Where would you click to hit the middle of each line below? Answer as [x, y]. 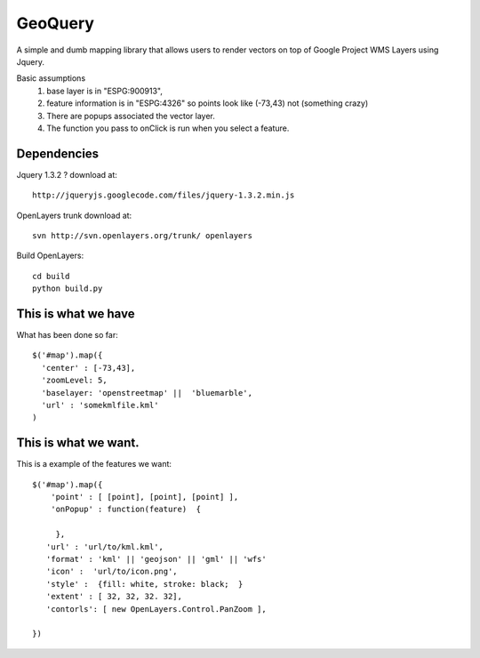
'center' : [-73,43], [88, 368]
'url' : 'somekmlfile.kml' [100, 405]
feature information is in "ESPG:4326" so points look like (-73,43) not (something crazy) [208, 103]
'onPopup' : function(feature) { [126, 510]
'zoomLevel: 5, [74, 381]
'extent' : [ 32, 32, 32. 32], [114, 597]
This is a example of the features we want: [94, 464]
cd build [51, 276]
